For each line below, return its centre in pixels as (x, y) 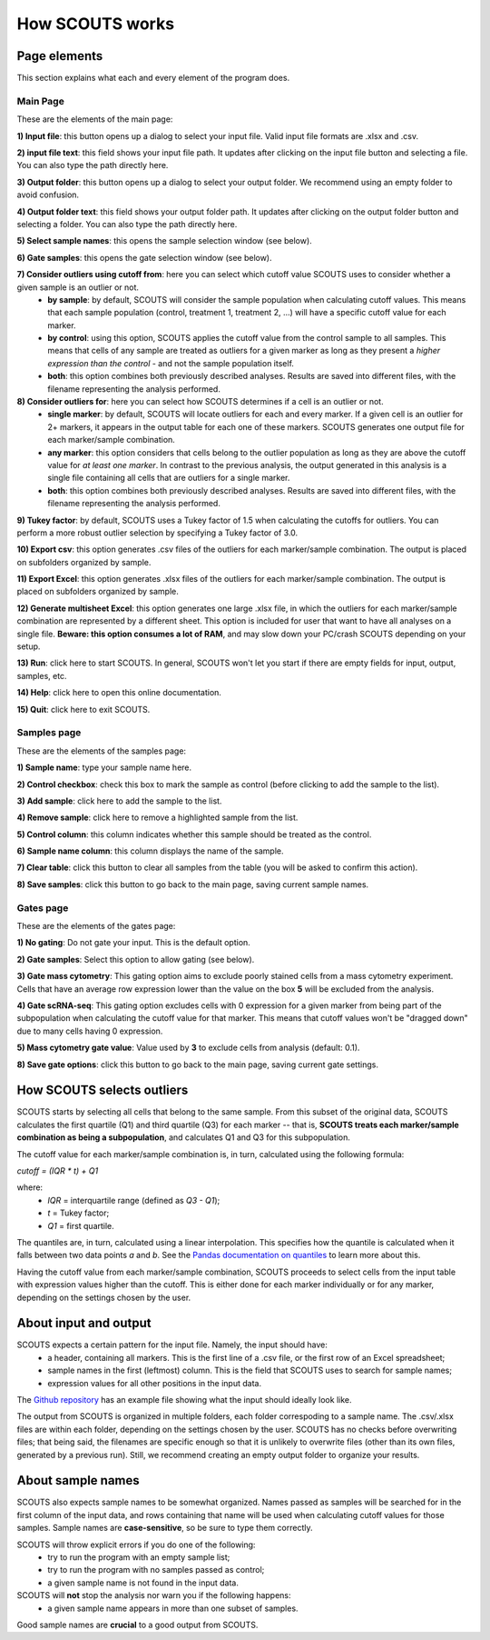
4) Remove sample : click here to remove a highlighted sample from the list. (157, 817)
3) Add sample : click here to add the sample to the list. (119, 801)
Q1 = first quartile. (81, 1225)
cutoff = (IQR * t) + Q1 (58, 1171)
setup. (29, 646)
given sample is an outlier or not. (78, 287)
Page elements (60, 56)
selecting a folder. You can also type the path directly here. (127, 224)
